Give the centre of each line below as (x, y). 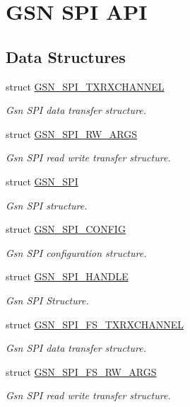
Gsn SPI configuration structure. (76, 252)
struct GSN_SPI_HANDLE (67, 276)
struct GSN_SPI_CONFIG (66, 229)
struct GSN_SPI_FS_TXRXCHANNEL (95, 324)
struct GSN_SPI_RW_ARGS (72, 133)
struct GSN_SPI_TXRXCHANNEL (85, 86)
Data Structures (66, 56)
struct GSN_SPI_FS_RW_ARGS (81, 371)
